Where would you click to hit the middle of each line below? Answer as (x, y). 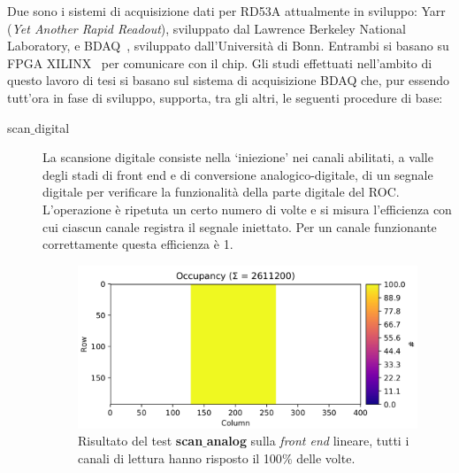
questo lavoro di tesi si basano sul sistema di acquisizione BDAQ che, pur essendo (229, 80)
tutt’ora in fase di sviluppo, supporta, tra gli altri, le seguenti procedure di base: (225, 97)
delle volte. (326, 458)
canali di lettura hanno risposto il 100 (180, 458)
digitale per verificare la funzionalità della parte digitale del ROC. (221, 192)
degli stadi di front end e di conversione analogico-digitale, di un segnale (238, 174)
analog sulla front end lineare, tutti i (308, 441)
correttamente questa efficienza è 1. (138, 244)
